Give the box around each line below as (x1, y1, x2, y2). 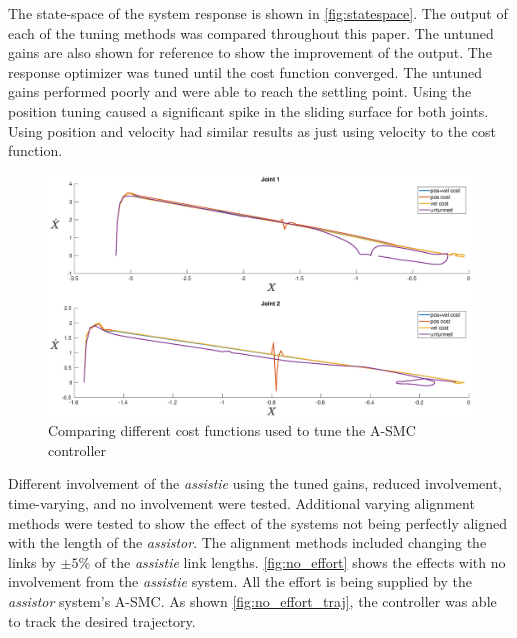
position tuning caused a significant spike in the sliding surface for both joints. (8, 100, 489, 121)
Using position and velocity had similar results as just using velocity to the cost (8, 120, 497, 141)
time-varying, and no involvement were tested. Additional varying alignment (8, 492, 475, 513)
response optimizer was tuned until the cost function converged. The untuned (8, 61, 483, 82)
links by (8, 551, 56, 572)
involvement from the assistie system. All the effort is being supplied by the (8, 571, 473, 592)
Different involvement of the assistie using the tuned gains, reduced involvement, (8, 473, 503, 494)
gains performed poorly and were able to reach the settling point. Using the (8, 81, 472, 102)
